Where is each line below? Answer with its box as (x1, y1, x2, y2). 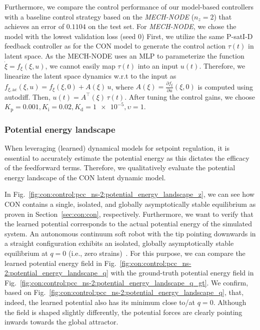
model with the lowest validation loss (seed (4, 31, 136, 41)
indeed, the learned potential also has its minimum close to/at (4, 296, 195, 307)
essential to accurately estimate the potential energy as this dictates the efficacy (4, 152, 249, 163)
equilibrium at (4, 247, 48, 258)
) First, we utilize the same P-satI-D (141, 31, 253, 41)
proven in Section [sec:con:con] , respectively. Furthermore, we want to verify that (4, 208, 253, 219)
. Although (213, 296, 246, 307)
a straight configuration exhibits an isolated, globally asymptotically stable (4, 238, 234, 248)
